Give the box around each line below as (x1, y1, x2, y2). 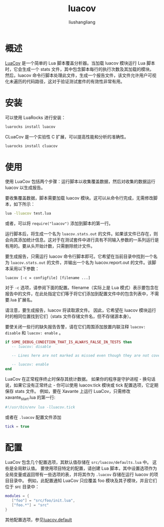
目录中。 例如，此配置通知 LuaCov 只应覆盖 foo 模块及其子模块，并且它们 (9, 478, 157, 483)
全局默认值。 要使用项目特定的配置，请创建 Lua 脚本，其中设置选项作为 (13, 465, 157, 471)
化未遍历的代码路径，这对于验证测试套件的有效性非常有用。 (5, 78, 125, 84)
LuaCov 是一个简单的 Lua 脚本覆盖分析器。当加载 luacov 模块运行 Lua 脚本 (5, 60, 155, 66)
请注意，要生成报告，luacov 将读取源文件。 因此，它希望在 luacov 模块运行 (5, 307, 156, 313)
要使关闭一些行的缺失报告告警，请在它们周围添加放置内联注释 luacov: (5, 324, 146, 330)
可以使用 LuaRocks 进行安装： (5, 115, 66, 120)
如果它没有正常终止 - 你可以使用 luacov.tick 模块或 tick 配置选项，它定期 (13, 382, 159, 388)
